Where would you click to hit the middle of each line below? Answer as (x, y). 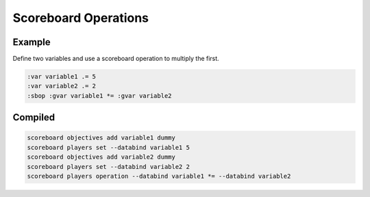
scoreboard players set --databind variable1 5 (108, 147)
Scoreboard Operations (81, 18)
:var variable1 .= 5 (61, 77)
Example (32, 42)
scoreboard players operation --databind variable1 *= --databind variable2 (159, 176)
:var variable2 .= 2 (61, 86)
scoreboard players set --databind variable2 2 (108, 167)
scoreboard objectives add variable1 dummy (101, 138)
